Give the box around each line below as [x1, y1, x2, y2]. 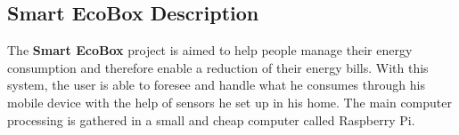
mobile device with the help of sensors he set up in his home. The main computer [7, 92, 452, 111]
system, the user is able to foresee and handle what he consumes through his [7, 75, 425, 94]
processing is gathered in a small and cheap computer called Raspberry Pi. [7, 110, 415, 129]
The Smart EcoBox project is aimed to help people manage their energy [7, 41, 413, 60]
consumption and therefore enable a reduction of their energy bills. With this [7, 58, 429, 76]
